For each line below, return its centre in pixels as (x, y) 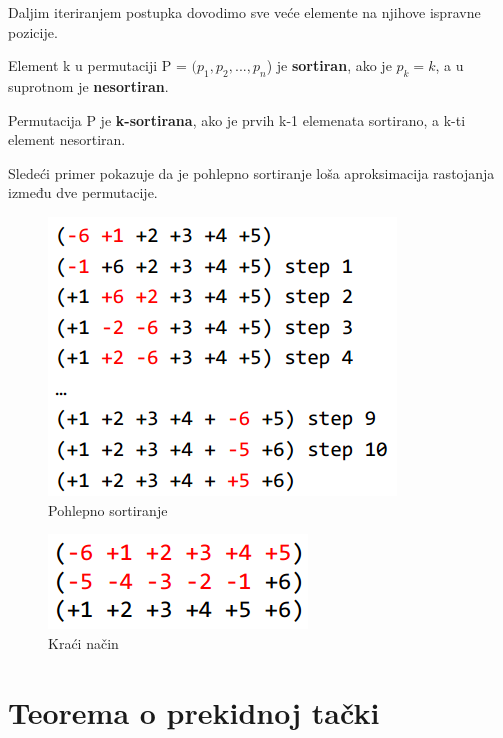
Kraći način (83, 642)
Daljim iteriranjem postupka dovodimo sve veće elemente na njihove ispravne (244, 12)
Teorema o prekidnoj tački (194, 711)
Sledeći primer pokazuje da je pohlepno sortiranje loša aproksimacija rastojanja (251, 172)
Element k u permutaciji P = (97, 65)
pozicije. (33, 31)
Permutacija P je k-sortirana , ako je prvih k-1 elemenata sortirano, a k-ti (237, 119)
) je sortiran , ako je (329, 65)
